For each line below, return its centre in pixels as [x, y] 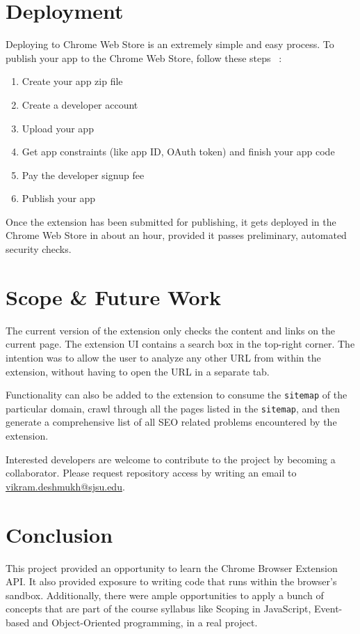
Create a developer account [80, 104]
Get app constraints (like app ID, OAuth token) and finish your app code [178, 152]
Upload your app [58, 128]
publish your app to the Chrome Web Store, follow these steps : [144, 57]
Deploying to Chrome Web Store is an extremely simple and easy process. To [170, 44]
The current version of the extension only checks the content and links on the [171, 330]
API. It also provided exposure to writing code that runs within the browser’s [171, 581]
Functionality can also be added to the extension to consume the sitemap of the [177, 395]
